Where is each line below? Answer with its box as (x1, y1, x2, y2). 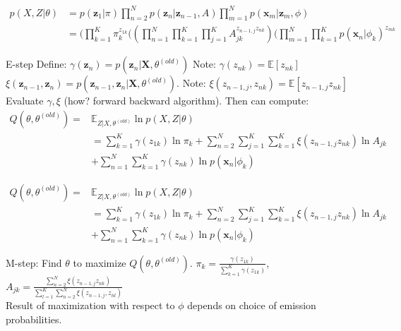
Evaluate (6, 93, 44, 108)
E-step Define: (6, 56, 67, 71)
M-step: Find (6, 255, 62, 270)
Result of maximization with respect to (6, 298, 175, 313)
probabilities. (6, 312, 62, 327)
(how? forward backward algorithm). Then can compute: (64, 93, 309, 108)
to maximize (73, 255, 126, 270)
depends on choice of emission (187, 298, 316, 313)
